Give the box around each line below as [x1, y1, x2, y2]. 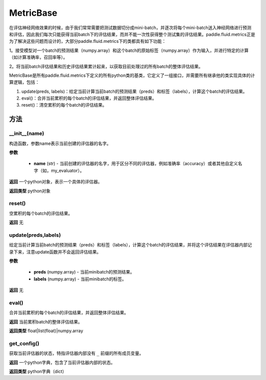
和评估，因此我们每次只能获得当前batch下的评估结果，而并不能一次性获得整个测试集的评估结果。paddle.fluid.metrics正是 [9, 31, 256, 37]
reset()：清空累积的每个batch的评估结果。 [21, 102, 107, 108]
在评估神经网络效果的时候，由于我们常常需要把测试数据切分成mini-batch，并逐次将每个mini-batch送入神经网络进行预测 [9, 25, 252, 31]
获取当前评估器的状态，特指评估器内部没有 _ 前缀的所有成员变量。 [9, 350, 144, 356]
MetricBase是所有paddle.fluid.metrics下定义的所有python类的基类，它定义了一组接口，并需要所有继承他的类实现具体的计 [9, 72, 255, 78]
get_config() [9, 340, 39, 347]
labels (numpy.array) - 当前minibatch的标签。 [33, 276, 127, 282]
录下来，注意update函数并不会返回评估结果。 [9, 249, 101, 255]
